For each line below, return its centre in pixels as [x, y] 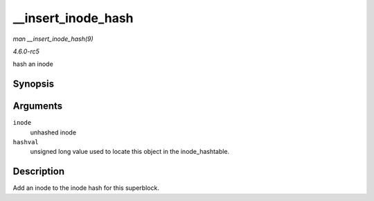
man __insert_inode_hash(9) [53, 39]
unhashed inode [53, 132]
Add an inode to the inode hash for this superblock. [86, 188]
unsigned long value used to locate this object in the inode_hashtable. [130, 152]
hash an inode [33, 64]
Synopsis [34, 84]
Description [39, 172]
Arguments [38, 106]
